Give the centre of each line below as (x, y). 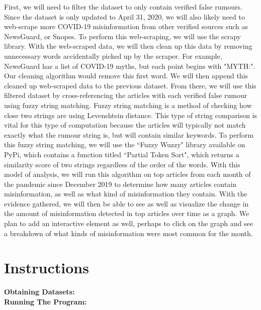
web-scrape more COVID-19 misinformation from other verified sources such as (126, 26)
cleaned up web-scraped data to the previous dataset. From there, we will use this (130, 85)
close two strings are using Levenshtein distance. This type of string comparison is (131, 115)
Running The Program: (46, 301)
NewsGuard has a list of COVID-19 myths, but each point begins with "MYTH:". (130, 66)
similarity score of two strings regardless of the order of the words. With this (122, 164)
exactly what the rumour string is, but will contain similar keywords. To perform (129, 134)
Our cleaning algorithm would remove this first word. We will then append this (126, 76)
